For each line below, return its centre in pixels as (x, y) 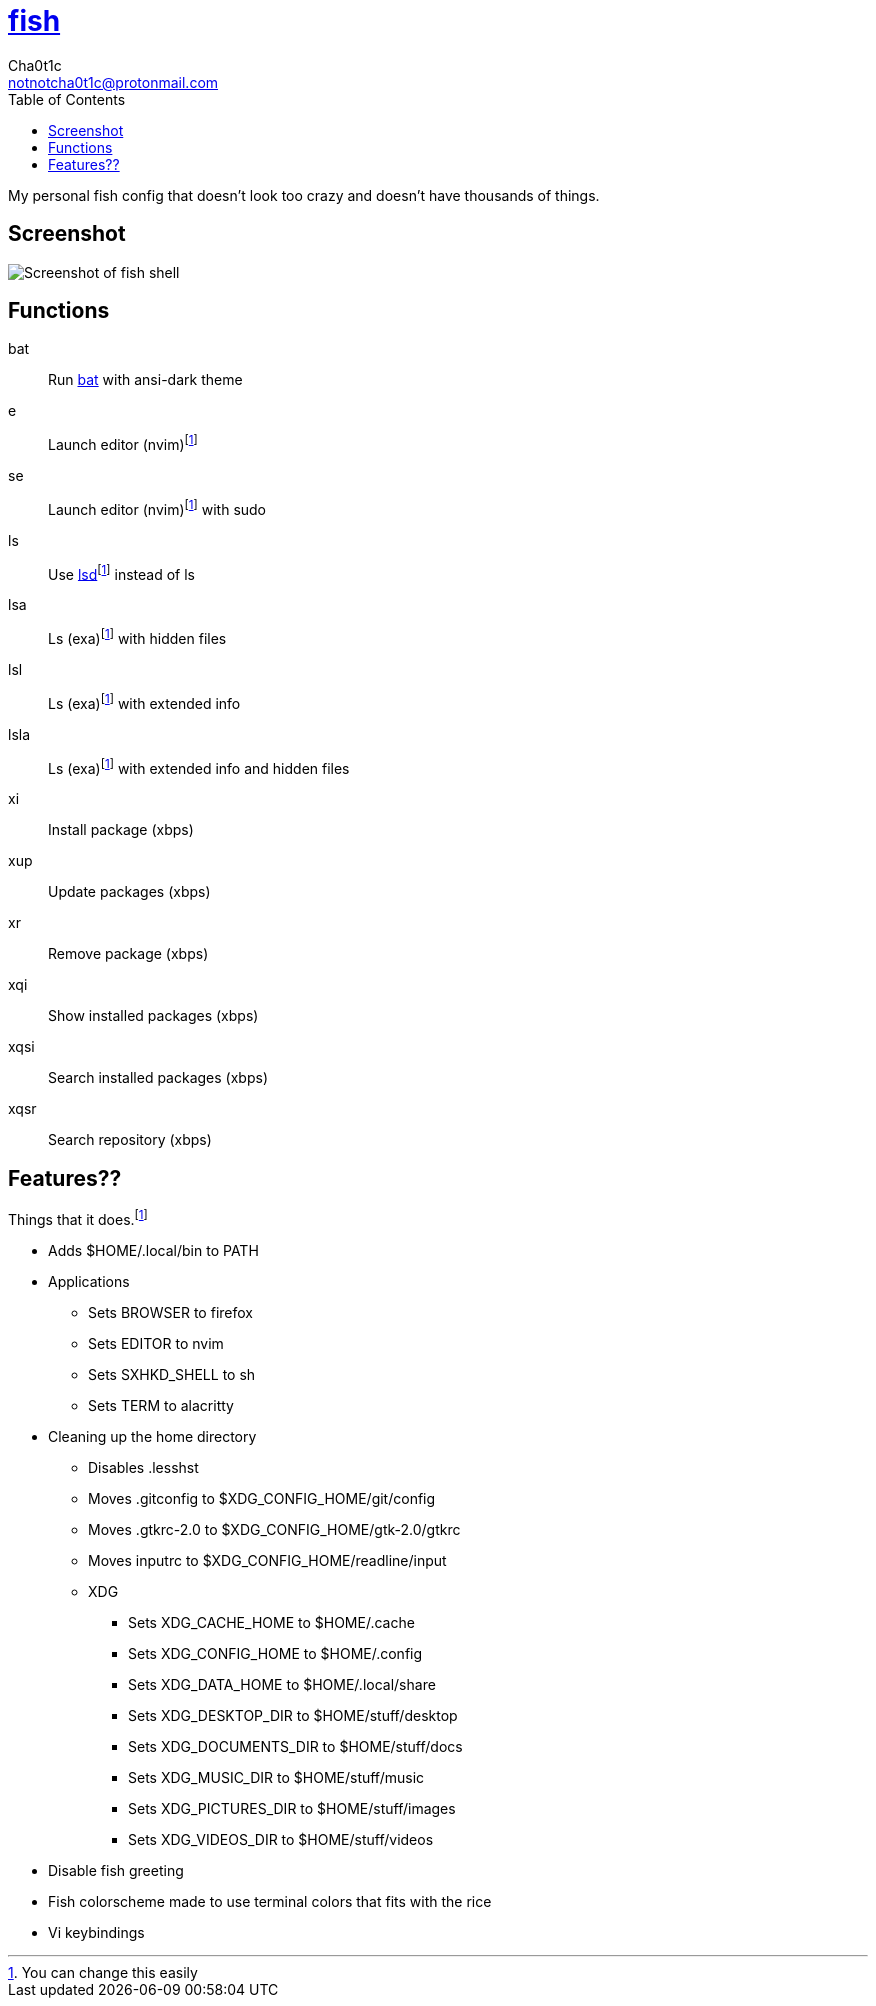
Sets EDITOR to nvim (156, 1343)
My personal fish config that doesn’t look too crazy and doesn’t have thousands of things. (304, 195)
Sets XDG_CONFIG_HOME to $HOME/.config (275, 1653)
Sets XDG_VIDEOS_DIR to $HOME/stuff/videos (281, 1839)
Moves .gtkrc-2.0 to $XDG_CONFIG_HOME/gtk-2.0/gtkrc (274, 1529)
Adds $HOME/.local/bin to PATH (153, 1250)
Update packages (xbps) (129, 892)
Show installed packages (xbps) (153, 1016)
